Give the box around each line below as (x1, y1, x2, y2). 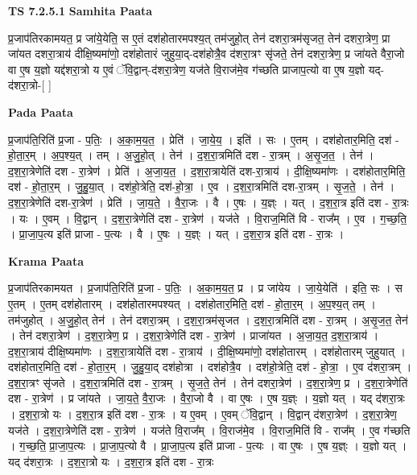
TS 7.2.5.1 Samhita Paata (8, 2, 153, 19)
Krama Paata (8, 252, 84, 269)
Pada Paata (8, 103, 73, 120)
